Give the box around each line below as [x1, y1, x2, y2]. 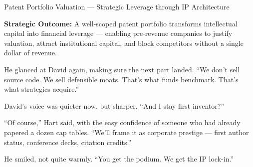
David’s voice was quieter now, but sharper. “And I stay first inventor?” [4, 100, 224, 111]
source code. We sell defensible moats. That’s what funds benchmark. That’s [4, 74, 239, 84]
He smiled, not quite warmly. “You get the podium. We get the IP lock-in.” [4, 154, 234, 164]
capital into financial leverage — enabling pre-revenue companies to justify [4, 28, 233, 38]
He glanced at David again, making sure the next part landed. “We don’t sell [4, 64, 240, 74]
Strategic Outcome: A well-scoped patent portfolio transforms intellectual [4, 18, 238, 28]
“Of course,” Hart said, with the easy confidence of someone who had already [4, 117, 241, 128]
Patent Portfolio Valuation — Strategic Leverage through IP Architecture [4, 1, 230, 11]
